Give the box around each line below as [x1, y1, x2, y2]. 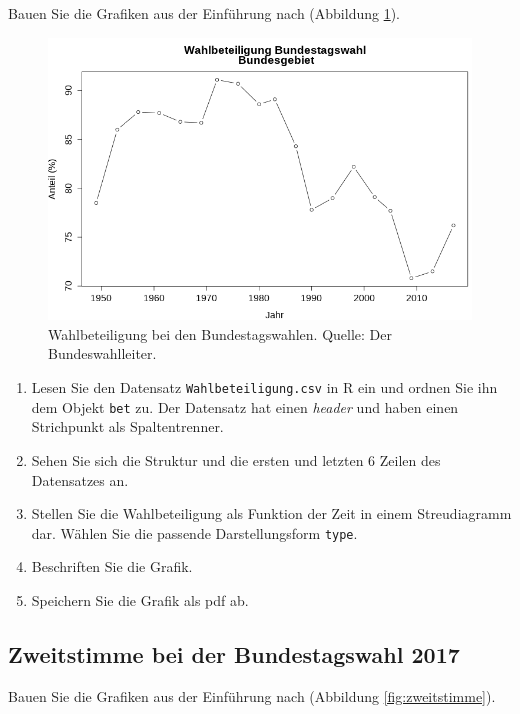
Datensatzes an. [31, 469, 129, 490]
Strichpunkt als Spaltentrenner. [31, 416, 224, 437]
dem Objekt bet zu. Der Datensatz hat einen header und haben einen [31, 396, 459, 417]
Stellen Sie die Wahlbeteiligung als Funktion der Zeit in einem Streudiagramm [31, 503, 512, 524]
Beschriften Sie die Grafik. [31, 556, 193, 577]
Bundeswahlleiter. [48, 343, 157, 364]
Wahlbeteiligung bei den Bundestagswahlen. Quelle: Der [48, 323, 393, 344]
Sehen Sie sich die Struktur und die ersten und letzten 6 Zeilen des [31, 449, 441, 470]
